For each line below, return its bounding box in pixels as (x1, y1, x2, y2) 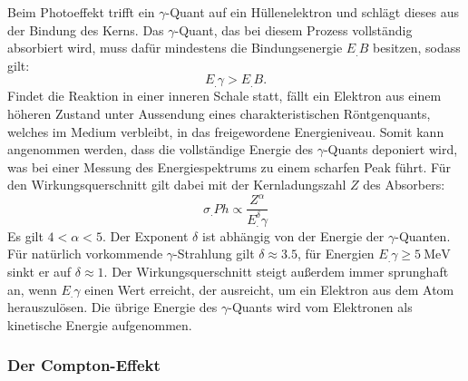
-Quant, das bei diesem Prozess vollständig (174, 20, 413, 39)
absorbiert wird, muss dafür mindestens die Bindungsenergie (7, 38, 343, 57)
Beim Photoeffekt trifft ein (7, 3, 155, 21)
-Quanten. (395, 226, 451, 245)
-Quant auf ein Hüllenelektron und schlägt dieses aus (165, 3, 460, 21)
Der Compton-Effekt (7, 354, 161, 376)
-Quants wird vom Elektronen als (228, 298, 413, 317)
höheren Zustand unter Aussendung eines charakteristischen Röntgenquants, (7, 103, 431, 122)
